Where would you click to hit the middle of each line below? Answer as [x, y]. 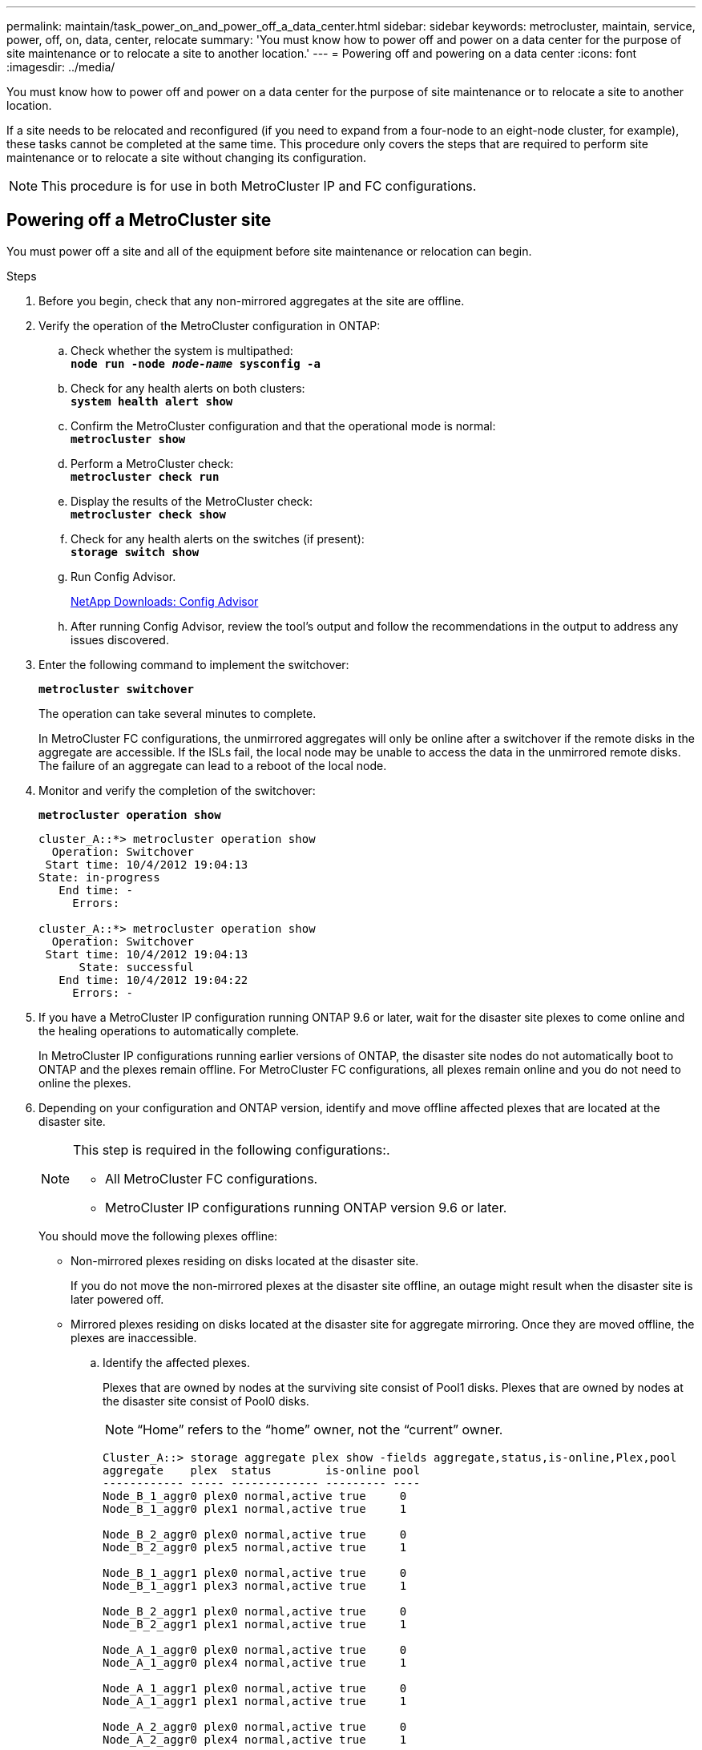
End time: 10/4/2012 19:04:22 [153, 980]
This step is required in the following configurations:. [232, 1149]
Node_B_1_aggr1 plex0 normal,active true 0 [255, 1573]
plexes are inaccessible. [134, 1337]
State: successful [136, 967]
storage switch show [135, 552]
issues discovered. [120, 639]
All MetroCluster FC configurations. [212, 1178]
